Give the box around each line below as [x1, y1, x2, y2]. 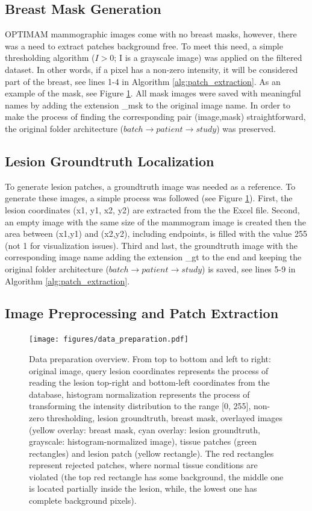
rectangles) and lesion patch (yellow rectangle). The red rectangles [29, 447, 274, 459]
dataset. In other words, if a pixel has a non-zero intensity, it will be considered [5, 63, 298, 75]
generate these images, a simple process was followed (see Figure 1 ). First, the [5, 192, 293, 204]
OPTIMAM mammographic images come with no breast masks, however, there [5, 28, 297, 40]
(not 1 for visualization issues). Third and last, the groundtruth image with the [5, 239, 298, 251]
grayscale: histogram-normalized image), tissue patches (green [29, 435, 257, 448]
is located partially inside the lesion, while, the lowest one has [29, 482, 257, 495]
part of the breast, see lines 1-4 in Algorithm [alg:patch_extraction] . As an [5, 75, 281, 87]
